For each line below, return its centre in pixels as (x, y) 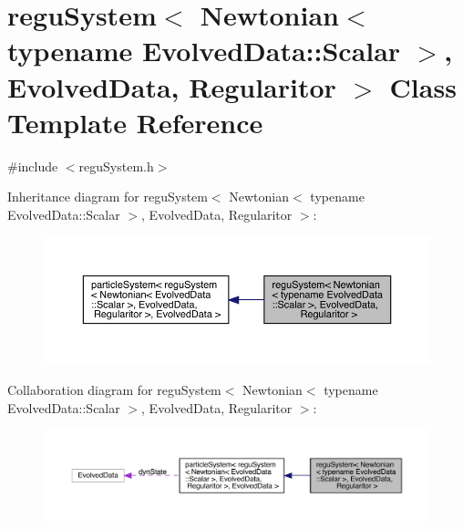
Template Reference (135, 122)
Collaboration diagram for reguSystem (114, 389)
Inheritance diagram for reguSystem (108, 197)
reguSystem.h (116, 166)
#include (33, 166)
